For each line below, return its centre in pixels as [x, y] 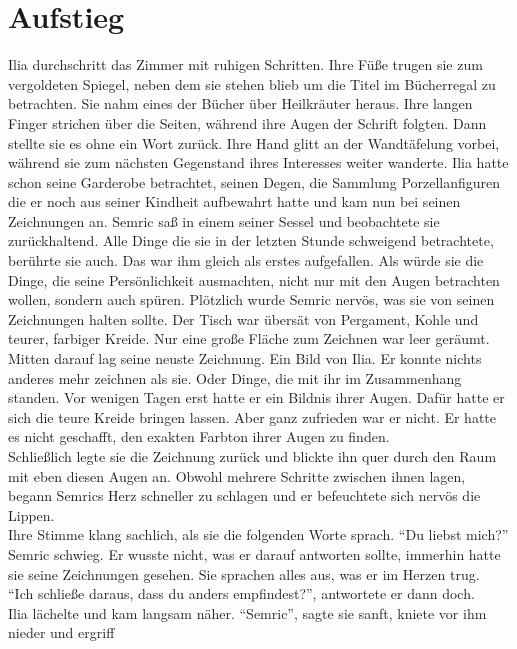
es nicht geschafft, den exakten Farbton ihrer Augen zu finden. [199, 436]
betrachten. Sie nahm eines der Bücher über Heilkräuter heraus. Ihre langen [240, 103]
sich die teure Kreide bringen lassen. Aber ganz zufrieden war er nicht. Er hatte [252, 416]
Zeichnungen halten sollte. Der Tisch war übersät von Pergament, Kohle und [243, 318]
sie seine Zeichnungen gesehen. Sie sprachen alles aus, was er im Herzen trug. [244, 573]
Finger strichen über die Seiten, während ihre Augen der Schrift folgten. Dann [247, 122]
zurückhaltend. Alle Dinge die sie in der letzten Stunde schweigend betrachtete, [251, 240]
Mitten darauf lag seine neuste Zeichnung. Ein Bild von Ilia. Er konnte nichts [245, 358]
